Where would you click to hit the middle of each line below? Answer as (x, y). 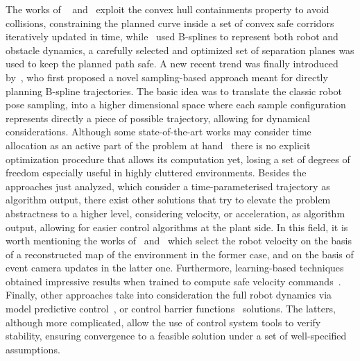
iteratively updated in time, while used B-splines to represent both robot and (172, 36)
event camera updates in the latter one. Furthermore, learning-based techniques (175, 268)
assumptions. (33, 349)
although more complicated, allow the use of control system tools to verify (163, 322)
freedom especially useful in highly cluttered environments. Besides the (156, 173)
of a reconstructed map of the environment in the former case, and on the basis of (180, 254)
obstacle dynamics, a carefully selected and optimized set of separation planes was (180, 50)
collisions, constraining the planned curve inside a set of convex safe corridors (170, 23)
